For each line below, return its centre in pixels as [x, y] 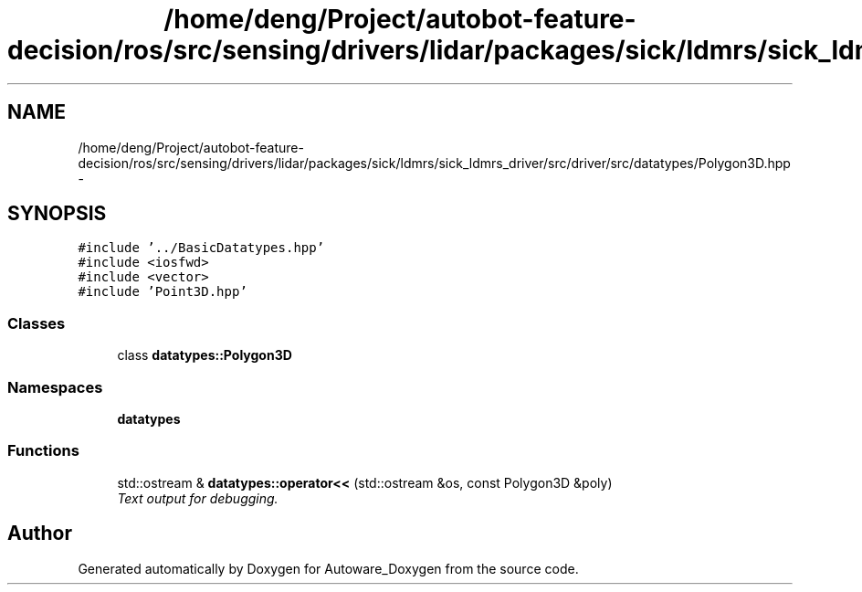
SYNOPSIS [57, 214]
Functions [43, 451]
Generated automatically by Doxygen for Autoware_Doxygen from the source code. [328, 568]
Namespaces [55, 387]
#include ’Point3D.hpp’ [163, 292]
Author [40, 534]
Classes [37, 323]
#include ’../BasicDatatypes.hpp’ [201, 248]
